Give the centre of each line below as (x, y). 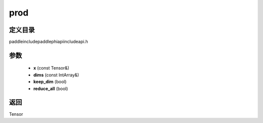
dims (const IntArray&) (56, 75)
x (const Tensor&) (51, 68)
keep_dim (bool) (50, 82)
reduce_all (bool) (51, 88)
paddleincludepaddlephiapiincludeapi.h (48, 42)
